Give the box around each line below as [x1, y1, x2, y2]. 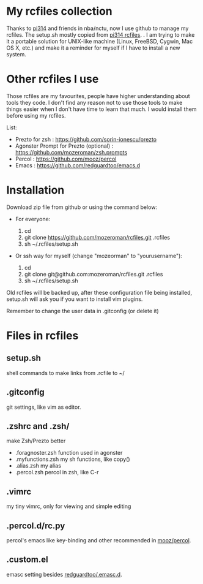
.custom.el [6, 555, 48, 565]
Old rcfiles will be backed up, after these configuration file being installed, [6, 289, 193, 296]
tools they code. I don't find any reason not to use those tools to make [6, 99, 183, 106]
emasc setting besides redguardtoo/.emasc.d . [6, 571, 122, 578]
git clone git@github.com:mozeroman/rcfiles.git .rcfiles [24, 270, 163, 278]
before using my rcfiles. [6, 112, 66, 119]
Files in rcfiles [6, 329, 79, 343]
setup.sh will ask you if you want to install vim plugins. [6, 295, 143, 303]
